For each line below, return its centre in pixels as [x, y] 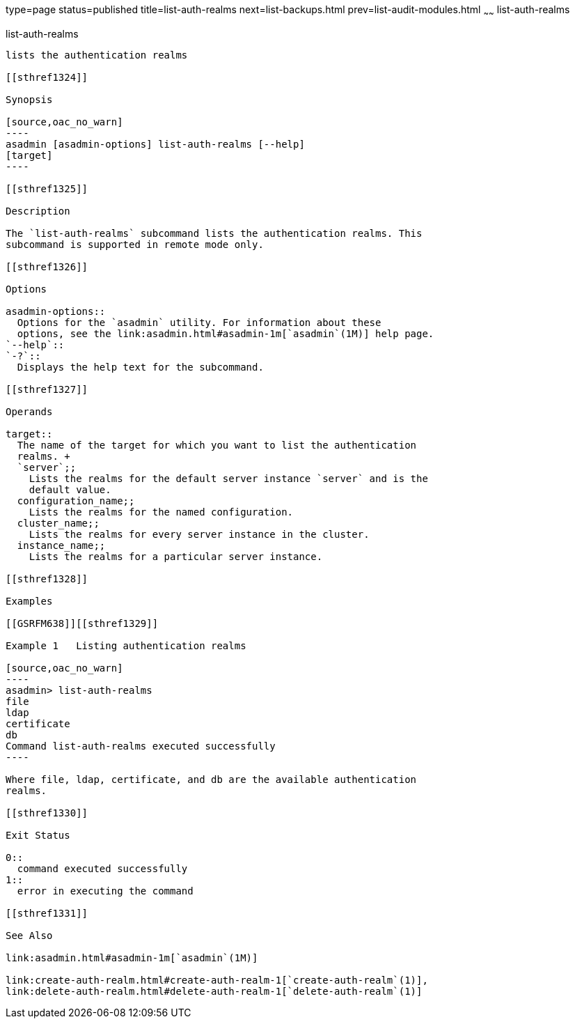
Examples [29, 601]
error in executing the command [105, 891]
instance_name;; [61, 545]
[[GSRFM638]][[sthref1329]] [82, 623]
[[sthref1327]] [47, 389]
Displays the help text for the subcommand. [140, 367]
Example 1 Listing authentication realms [126, 645]
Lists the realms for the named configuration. [161, 512]
